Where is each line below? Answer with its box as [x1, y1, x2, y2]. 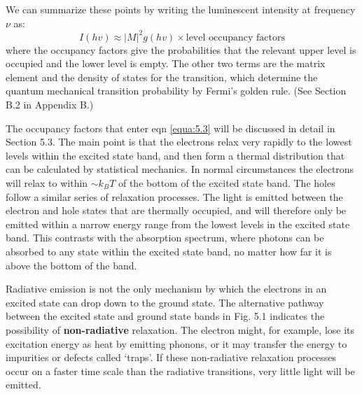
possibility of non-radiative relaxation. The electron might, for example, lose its [6, 322, 355, 337]
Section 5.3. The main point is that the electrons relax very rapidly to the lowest [6, 134, 352, 149]
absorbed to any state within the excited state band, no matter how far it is [6, 244, 332, 258]
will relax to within [6, 176, 88, 190]
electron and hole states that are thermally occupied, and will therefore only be [6, 203, 347, 218]
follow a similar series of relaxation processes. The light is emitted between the [6, 189, 343, 204]
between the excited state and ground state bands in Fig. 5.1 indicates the [6, 309, 325, 323]
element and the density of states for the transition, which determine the [6, 69, 318, 84]
